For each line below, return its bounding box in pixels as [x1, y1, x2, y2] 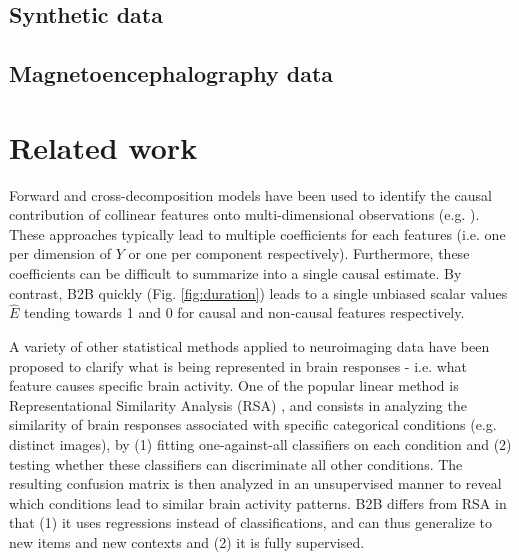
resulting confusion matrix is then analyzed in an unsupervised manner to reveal [9, 473, 502, 494]
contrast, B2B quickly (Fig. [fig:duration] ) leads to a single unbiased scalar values [9, 282, 508, 303]
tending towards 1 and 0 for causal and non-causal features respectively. [24, 302, 465, 323]
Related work [9, 126, 198, 167]
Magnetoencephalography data [9, 58, 334, 89]
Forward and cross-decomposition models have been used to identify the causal [9, 184, 492, 205]
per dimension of [9, 243, 112, 264]
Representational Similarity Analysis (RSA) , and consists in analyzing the [9, 394, 467, 415]
